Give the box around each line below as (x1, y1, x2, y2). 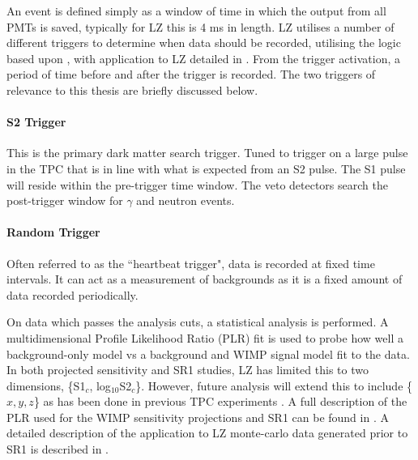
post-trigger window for (6, 192, 123, 209)
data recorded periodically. (6, 286, 139, 303)
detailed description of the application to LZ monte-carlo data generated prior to (6, 424, 408, 441)
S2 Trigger (6, 113, 66, 130)
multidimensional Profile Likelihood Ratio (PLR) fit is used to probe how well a (6, 329, 403, 346)
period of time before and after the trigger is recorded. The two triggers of (6, 66, 376, 83)
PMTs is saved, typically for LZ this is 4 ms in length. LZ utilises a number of (6, 18, 395, 35)
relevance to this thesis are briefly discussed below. (6, 81, 258, 98)
